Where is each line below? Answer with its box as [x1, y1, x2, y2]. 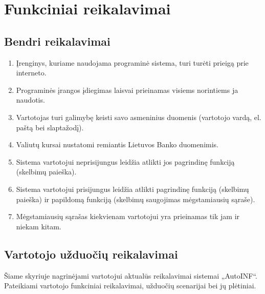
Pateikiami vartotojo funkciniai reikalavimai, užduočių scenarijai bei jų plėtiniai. [4, 280, 256, 291]
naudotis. [16, 94, 45, 105]
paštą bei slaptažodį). [16, 122, 84, 132]
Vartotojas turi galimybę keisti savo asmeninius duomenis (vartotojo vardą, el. [16, 111, 261, 122]
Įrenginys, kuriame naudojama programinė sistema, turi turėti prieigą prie [16, 57, 249, 68]
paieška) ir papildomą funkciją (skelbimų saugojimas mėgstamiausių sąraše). [16, 193, 255, 204]
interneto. [16, 67, 47, 78]
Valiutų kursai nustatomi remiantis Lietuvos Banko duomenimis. [16, 139, 219, 150]
